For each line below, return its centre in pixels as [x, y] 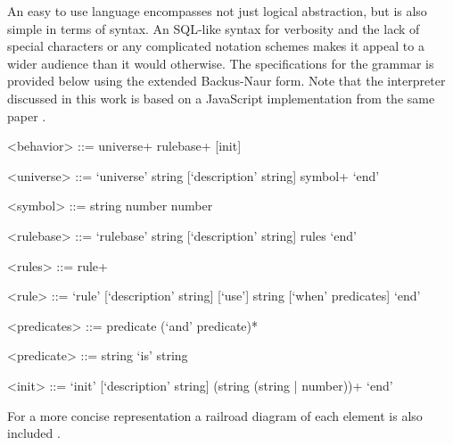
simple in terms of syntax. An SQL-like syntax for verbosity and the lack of [214, 28]
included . [34, 433]
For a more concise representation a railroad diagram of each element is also [215, 415]
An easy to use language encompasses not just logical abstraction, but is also [217, 11]
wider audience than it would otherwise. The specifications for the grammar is [221, 63]
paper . [27, 115]
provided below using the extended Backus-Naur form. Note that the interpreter [226, 81]
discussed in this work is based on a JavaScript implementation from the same [221, 98]
